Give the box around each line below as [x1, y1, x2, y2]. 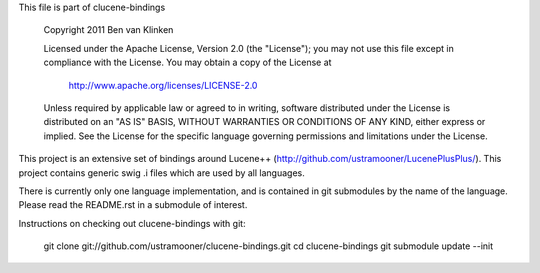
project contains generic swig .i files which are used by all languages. [18, 166, 305, 179]
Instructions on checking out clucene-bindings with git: [18, 217, 246, 229]
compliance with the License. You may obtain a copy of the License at [43, 56, 332, 69]
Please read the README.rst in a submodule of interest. [18, 199, 248, 211]
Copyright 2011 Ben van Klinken [43, 24, 174, 36]
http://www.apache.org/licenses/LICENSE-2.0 [68, 79, 258, 91]
